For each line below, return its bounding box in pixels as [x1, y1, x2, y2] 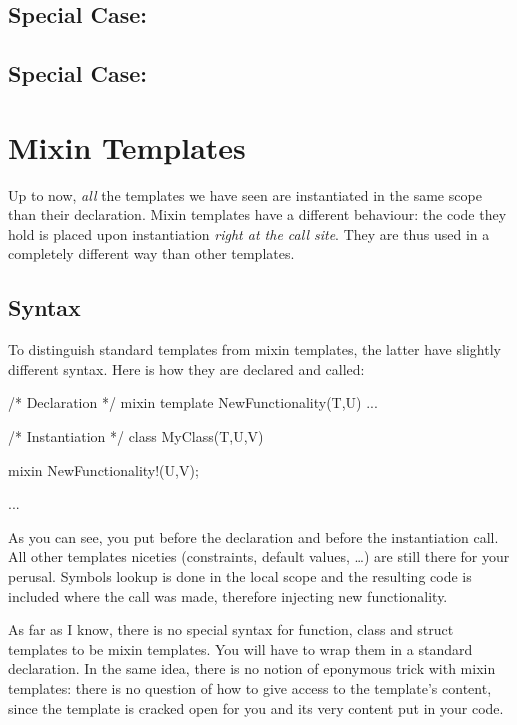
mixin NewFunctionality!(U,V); [8, 459, 199, 480]
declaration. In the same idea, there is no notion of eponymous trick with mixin [8, 658, 496, 679]
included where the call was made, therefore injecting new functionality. [8, 585, 448, 606]
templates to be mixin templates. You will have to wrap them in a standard [8, 638, 473, 659]
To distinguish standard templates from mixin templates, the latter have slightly [8, 339, 501, 360]
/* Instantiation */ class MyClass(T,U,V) [8, 426, 264, 447]
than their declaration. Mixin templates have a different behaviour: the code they [8, 204, 507, 225]
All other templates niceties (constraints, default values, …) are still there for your [8, 546, 510, 567]
